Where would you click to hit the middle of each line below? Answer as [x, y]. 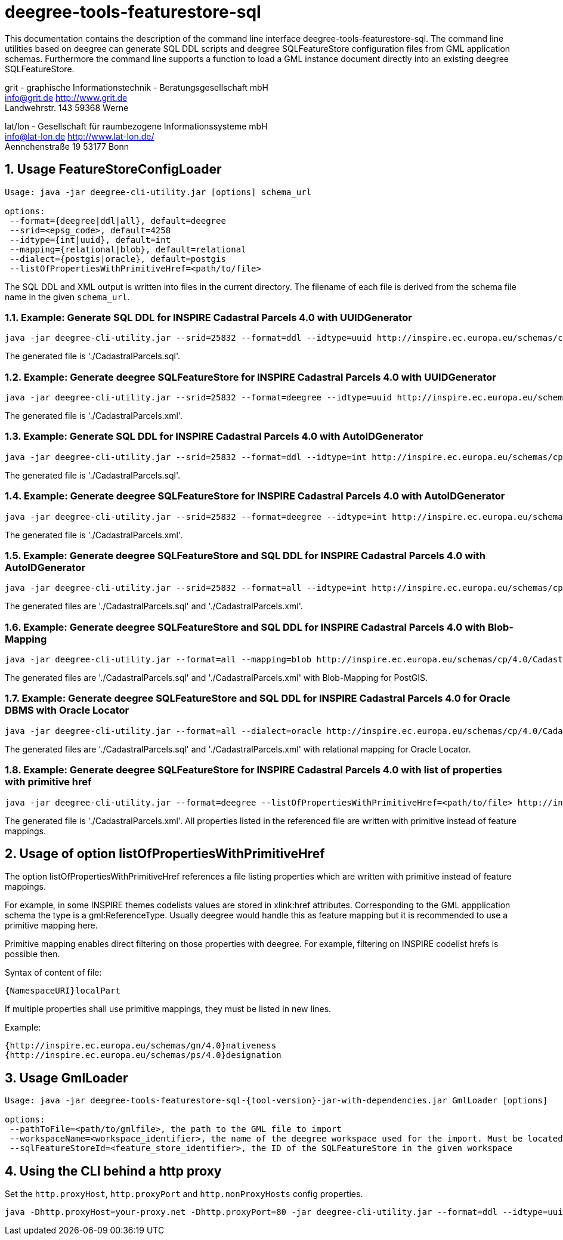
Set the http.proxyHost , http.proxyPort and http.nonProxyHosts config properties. [184, 1194]
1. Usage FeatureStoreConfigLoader [113, 169]
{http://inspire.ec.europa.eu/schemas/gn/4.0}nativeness [141, 1046]
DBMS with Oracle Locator [67, 710]
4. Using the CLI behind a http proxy [113, 1171]
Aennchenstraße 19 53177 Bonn [67, 146]
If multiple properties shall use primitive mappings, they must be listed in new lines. [168, 1009]
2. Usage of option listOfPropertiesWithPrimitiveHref [165, 854]
